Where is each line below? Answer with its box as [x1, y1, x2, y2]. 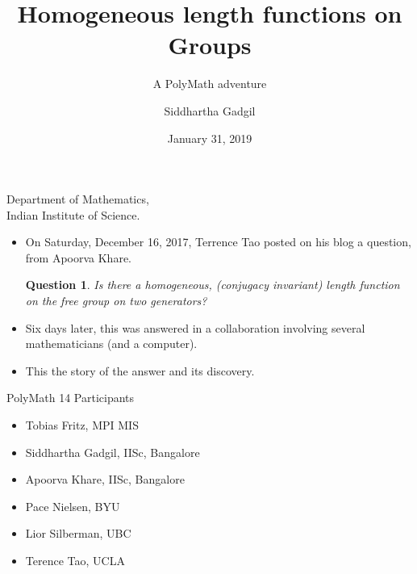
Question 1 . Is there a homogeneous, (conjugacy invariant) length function [25, 276, 400, 293]
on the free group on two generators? [25, 292, 207, 309]
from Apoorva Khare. [25, 249, 131, 266]
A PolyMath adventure [152, 75, 267, 92]
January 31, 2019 [167, 129, 252, 146]
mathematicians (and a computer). [25, 335, 198, 352]
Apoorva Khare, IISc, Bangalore [25, 471, 185, 488]
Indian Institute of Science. [6, 206, 140, 223]
